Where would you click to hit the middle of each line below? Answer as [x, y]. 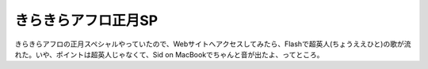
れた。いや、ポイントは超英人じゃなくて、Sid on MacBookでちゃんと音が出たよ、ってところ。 [169, 54]
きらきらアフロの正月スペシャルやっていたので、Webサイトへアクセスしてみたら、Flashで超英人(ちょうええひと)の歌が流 [213, 44]
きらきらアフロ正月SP [86, 20]
